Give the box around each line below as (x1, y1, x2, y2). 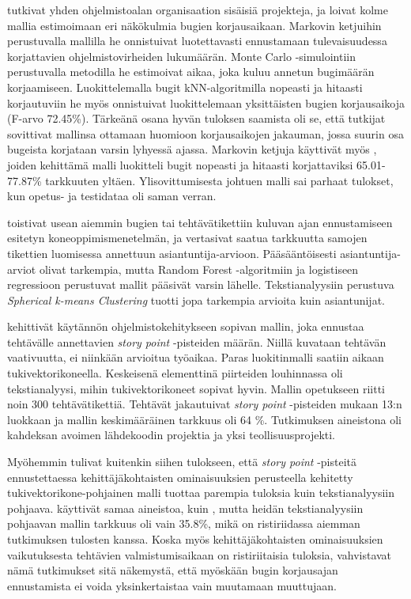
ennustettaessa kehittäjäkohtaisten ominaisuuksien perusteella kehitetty (7, 468, 353, 485)
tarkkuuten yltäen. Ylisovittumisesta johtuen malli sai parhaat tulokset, (45, 172, 394, 188)
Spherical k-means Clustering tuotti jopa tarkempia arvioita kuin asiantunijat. (7, 291, 385, 308)
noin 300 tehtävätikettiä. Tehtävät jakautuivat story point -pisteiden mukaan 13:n (7, 396, 402, 412)
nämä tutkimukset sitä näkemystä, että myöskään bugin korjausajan (7, 562, 338, 578)
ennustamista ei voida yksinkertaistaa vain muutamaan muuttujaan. (7, 577, 337, 593)
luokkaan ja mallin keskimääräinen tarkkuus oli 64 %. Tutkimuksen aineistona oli (7, 411, 402, 427)
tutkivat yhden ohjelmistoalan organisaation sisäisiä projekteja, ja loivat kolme (7, 2, 388, 17)
